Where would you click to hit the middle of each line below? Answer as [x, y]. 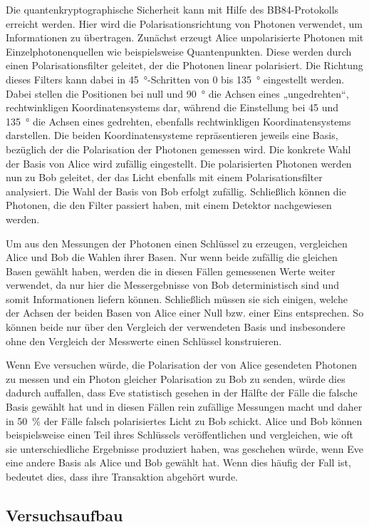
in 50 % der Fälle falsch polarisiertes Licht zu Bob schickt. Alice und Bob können [184, 420]
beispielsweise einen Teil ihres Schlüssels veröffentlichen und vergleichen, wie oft [180, 435]
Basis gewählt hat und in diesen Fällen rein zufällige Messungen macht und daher [184, 407]
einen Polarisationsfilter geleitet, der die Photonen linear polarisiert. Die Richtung [184, 65]
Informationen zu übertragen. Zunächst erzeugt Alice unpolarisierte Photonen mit [185, 37]
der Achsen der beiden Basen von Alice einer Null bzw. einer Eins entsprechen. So [185, 313]
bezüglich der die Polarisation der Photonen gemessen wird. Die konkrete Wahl [178, 149]
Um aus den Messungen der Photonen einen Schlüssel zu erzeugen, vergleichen [177, 243]
